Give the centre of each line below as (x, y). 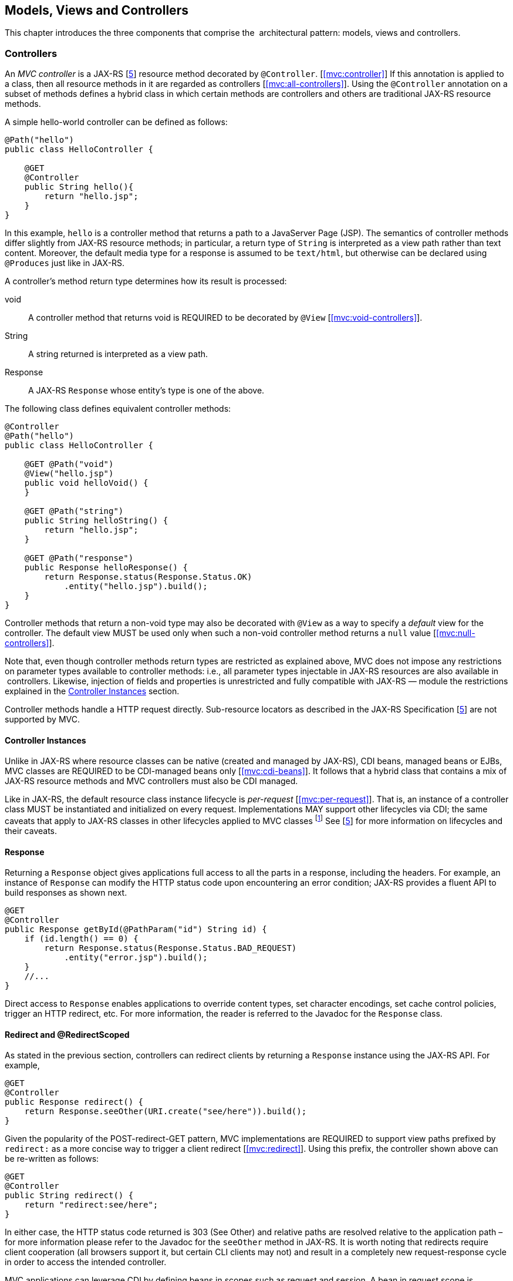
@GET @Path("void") (69, 464)
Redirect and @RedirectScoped (67, 1034)
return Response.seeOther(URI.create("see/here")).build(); (166, 1112)
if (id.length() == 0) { (81, 939)
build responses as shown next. (66, 893)
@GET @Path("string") (74, 511)
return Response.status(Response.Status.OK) (148, 577)
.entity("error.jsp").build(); (136, 958)
